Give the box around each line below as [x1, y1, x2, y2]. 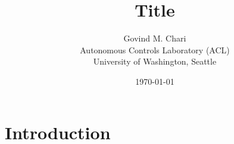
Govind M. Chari [123, 32, 186, 44]
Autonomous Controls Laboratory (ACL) [80, 43, 230, 56]
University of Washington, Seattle [93, 55, 217, 68]
